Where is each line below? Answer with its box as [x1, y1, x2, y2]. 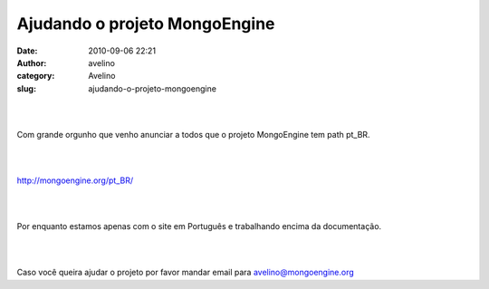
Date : [16, 45, 38, 56]
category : [16, 71, 55, 82]
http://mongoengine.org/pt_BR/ [16, 175, 134, 186]
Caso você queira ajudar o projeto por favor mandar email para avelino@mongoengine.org [16, 267, 355, 278]
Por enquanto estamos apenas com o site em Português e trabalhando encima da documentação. [16, 221, 382, 232]
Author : [16, 57, 47, 68]
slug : [16, 82, 36, 94]
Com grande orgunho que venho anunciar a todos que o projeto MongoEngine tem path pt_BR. [16, 129, 370, 140]
